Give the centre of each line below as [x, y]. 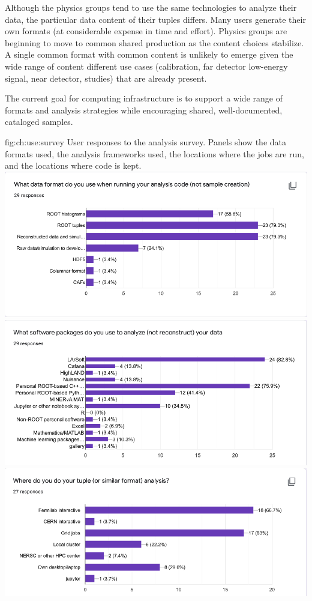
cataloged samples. [39, 122]
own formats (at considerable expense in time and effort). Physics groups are [146, 31]
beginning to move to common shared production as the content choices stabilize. [154, 42]
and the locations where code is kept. [73, 165]
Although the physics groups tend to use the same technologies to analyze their [151, 7]
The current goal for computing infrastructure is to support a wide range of [144, 98]
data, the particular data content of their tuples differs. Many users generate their [155, 19]
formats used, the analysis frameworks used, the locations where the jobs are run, [154, 153]
